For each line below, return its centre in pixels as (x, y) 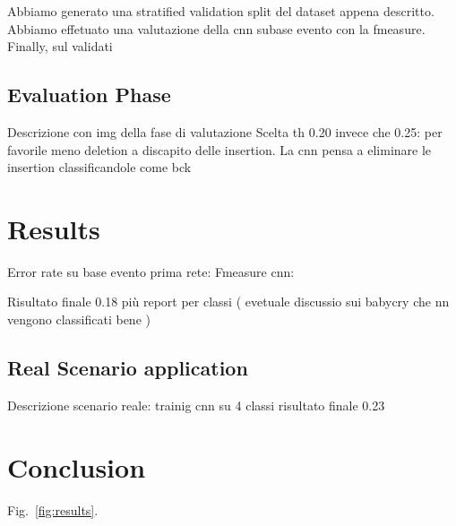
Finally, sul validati (60, 46)
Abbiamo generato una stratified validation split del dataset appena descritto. (221, 11)
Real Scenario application (128, 368)
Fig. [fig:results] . (53, 509)
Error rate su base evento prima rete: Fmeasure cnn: (151, 271)
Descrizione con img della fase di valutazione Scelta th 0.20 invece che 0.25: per (225, 131)
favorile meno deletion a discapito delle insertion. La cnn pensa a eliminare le (219, 149)
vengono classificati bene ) (79, 319)
